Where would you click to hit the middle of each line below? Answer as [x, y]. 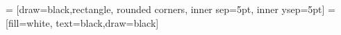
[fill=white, [29, 22]
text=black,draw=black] [107, 22]
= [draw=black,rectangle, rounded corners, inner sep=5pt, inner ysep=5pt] [165, 9]
